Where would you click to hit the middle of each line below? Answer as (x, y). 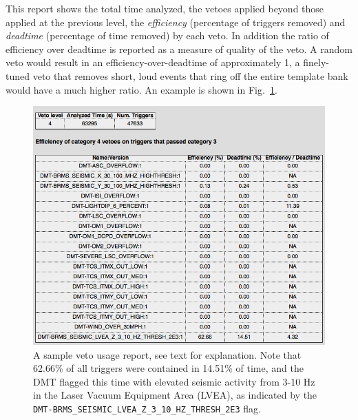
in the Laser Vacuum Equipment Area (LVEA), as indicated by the (175, 395)
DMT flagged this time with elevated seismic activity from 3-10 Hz (174, 381)
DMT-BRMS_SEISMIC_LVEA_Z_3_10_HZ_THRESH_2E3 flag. (147, 409)
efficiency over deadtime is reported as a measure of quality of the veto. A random (179, 49)
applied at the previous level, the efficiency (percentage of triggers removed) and (176, 22)
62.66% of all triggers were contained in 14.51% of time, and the (168, 368)
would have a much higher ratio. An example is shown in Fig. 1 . (141, 89)
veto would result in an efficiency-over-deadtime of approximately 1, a (153, 62)
